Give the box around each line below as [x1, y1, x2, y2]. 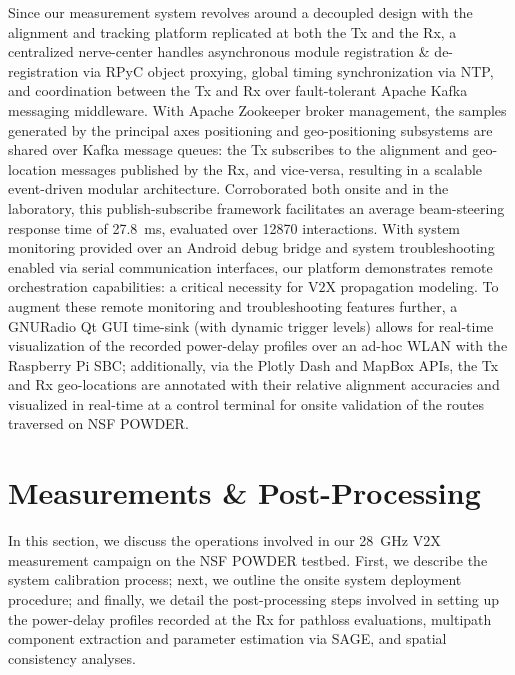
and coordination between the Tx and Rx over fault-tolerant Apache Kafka [8, 80, 468, 101]
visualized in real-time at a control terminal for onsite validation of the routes [8, 393, 485, 414]
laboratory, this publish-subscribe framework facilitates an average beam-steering [8, 197, 505, 218]
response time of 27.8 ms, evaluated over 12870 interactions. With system [8, 217, 461, 238]
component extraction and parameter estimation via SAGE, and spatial [8, 628, 447, 649]
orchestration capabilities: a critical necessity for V [8, 276, 319, 297]
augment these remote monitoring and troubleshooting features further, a [8, 295, 458, 316]
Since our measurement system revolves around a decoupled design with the [8, 2, 473, 22]
